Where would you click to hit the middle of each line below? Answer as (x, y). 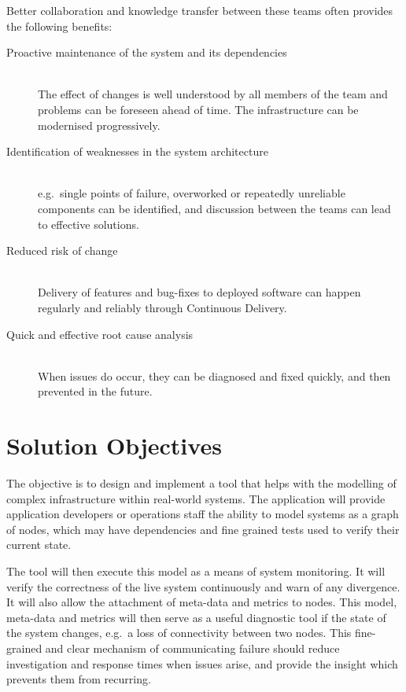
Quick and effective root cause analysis (100, 334)
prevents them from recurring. (79, 679)
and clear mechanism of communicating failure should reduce (192, 648)
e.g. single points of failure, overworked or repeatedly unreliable (192, 193)
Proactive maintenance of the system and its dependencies (147, 52)
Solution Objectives (114, 445)
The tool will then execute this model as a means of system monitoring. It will (196, 571)
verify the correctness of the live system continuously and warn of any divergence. (203, 586)
